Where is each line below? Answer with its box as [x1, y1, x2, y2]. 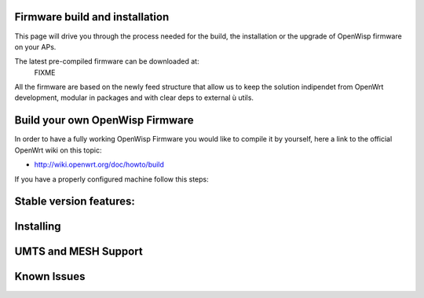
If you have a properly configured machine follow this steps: [14, 174, 210, 184]
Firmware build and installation [14, 10, 170, 24]
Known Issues [14, 270, 86, 283]
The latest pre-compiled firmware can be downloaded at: [14, 57, 199, 66]
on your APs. [14, 42, 57, 51]
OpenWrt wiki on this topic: [14, 145, 102, 155]
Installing [14, 220, 62, 234]
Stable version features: [14, 195, 135, 208]
